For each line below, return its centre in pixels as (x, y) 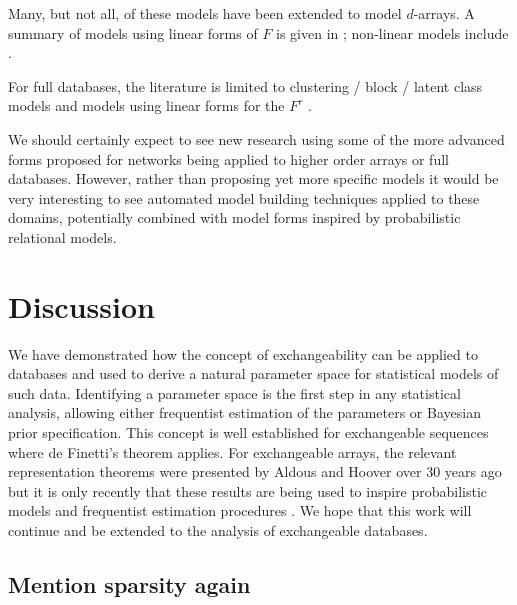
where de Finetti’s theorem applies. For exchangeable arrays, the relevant (232, 451)
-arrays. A (444, 13)
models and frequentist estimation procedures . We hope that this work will (240, 510)
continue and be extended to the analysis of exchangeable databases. (218, 530)
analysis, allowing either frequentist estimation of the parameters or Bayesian (244, 412)
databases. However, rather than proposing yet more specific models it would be (253, 178)
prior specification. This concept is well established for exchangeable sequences (248, 432)
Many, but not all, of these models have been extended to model (205, 13)
